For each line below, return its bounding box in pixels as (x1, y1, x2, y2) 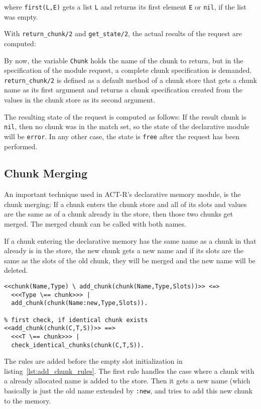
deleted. (4, 265, 28, 275)
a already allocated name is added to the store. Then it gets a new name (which (4, 375, 250, 386)
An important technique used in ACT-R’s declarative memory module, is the (4, 189, 241, 199)
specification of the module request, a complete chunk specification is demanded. (4, 65, 252, 75)
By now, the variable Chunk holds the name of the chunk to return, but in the (4, 55, 243, 65)
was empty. (4, 11, 38, 22)
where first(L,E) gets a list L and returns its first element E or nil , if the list (4, 2, 246, 12)
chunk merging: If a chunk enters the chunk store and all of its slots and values (4, 198, 247, 209)
